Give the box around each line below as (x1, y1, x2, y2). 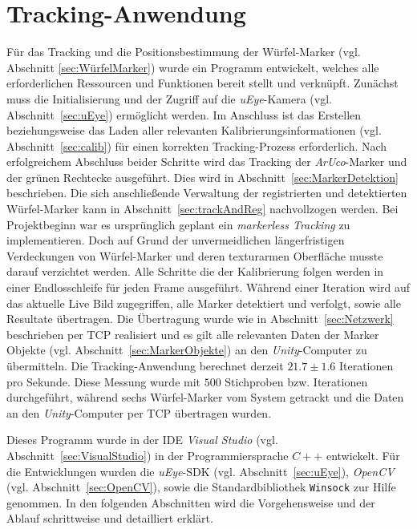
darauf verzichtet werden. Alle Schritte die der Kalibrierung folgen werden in (6, 263, 384, 280)
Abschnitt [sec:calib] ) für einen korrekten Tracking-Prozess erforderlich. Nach (6, 137, 387, 154)
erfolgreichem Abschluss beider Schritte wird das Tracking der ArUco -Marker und (6, 153, 407, 170)
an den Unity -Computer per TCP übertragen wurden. (6, 404, 272, 421)
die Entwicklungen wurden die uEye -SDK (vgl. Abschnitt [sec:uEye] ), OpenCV (6, 462, 395, 479)
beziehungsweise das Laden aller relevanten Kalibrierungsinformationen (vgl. (6, 122, 382, 139)
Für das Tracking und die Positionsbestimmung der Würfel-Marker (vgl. (6, 43, 361, 60)
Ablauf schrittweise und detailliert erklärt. (6, 510, 213, 527)
